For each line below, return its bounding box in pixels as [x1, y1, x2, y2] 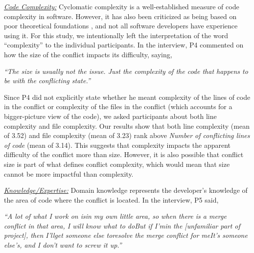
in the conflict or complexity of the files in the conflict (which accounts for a [4, 101, 232, 112]
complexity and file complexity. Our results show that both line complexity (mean [4, 120, 250, 131]
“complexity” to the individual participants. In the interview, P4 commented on [4, 40, 244, 50]
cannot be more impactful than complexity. [4, 168, 134, 179]
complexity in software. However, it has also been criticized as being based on [4, 11, 237, 21]
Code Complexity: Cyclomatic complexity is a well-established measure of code [4, 1, 239, 11]
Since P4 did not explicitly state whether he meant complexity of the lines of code [4, 92, 251, 102]
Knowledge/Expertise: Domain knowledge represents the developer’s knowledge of [4, 185, 248, 195]
